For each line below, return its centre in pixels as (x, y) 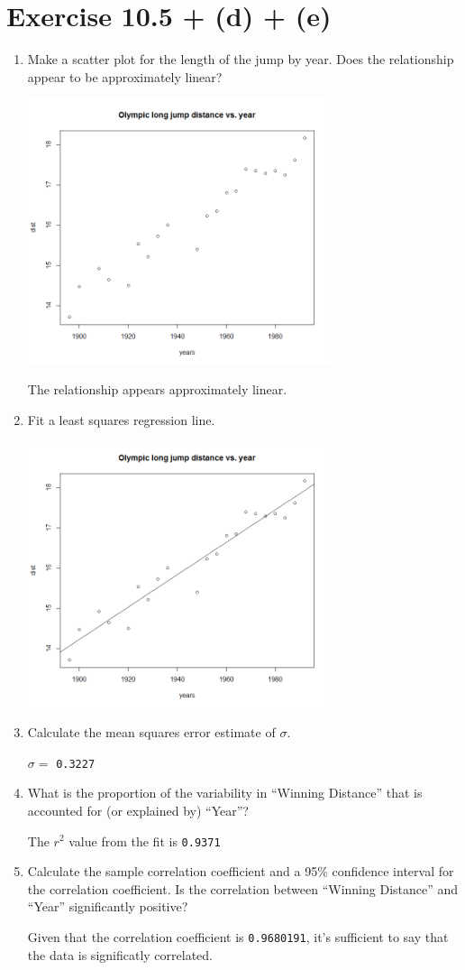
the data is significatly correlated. (120, 954)
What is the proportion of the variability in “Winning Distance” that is (225, 793)
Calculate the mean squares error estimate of (151, 732)
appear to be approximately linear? (125, 76)
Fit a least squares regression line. (121, 419)
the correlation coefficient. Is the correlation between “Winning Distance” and (243, 888)
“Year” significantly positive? (108, 906)
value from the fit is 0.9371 (145, 841)
